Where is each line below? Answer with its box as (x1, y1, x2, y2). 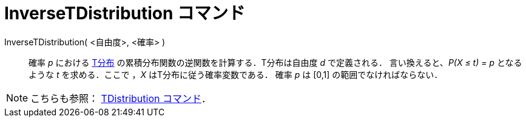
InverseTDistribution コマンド (4, 3, 246, 24)
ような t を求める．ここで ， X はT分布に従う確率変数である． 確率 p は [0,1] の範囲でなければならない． (29, 69, 443, 80)
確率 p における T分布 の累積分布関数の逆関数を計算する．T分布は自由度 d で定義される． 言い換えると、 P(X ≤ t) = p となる (29, 57, 522, 68)
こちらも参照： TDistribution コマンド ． (30, 92, 211, 104)
